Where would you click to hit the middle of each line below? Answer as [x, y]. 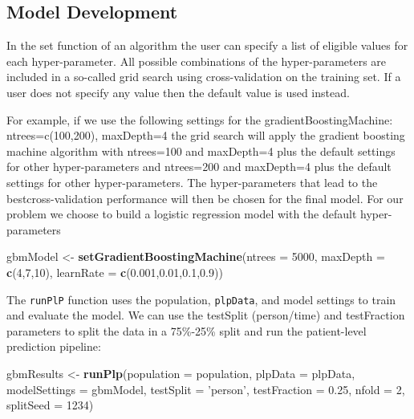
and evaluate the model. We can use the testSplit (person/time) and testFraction [206, 315]
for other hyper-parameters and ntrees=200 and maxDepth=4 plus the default [199, 167]
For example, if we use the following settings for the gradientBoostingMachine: [200, 119]
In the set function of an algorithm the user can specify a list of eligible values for [207, 45]
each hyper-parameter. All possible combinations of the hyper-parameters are [197, 61]
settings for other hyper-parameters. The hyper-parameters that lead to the [192, 182]
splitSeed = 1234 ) [50, 405]
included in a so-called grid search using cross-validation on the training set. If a [204, 77]
